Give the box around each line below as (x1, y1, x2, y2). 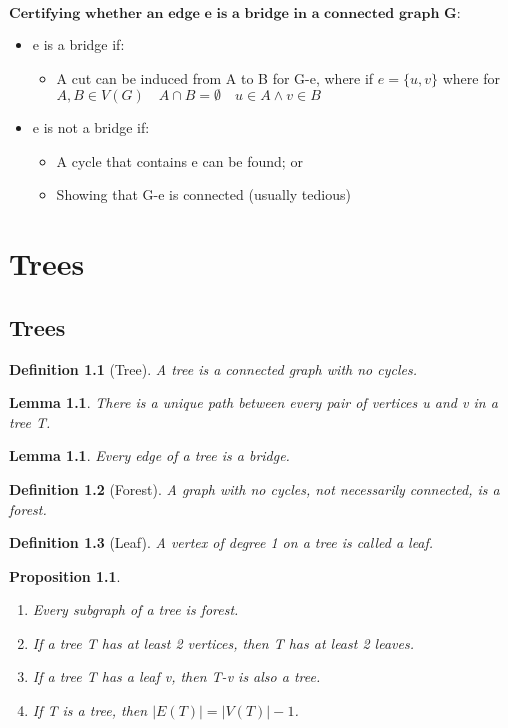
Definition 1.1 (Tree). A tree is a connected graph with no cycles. (9, 358, 417, 379)
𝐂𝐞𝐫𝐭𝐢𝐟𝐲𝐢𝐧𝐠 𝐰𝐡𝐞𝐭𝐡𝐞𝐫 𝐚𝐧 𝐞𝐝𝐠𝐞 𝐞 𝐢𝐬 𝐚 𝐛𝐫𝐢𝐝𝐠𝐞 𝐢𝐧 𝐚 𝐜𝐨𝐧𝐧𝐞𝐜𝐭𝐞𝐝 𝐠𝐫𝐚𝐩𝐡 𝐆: (9, 7, 461, 21)
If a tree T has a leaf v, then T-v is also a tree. (32, 666, 321, 687)
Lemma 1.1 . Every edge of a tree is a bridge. (9, 445, 290, 466)
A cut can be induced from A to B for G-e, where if (56, 67, 374, 88)
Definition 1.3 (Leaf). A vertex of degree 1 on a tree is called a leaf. (9, 532, 434, 553)
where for (442, 67, 500, 88)
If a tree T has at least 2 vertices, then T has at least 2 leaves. (32, 632, 414, 653)
